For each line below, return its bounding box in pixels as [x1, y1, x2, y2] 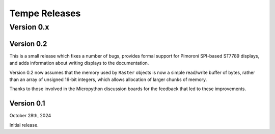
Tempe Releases [9, 8, 81, 19]
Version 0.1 [9, 99, 45, 108]
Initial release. [9, 122, 39, 128]
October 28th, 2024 [9, 113, 51, 119]
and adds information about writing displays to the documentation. [9, 60, 149, 66]
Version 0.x [9, 22, 49, 32]
